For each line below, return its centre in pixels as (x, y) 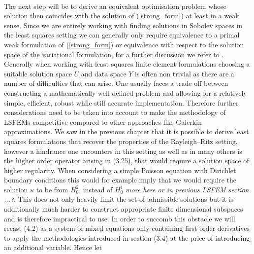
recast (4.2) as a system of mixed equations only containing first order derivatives (127, 228)
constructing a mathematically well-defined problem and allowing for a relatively (126, 92)
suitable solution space (38, 73)
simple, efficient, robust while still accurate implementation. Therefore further (121, 102)
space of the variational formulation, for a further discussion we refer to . (114, 54)
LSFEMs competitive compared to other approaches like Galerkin (103, 122)
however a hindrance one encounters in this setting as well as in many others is (123, 151)
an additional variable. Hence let (53, 247)
